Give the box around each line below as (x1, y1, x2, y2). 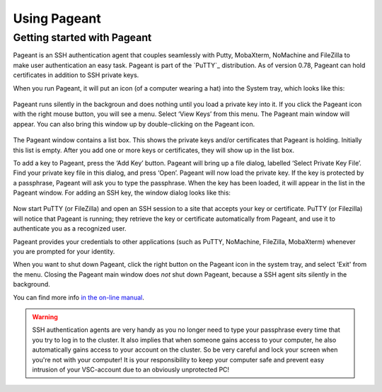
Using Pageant (13, 11, 102, 26)
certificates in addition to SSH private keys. (13, 71, 139, 79)
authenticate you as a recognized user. (13, 224, 127, 233)
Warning (32, 312, 58, 321)
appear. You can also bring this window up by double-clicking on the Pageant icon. (13, 120, 255, 128)
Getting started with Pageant (13, 31, 152, 44)
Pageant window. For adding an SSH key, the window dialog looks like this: (13, 188, 231, 197)
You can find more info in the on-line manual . (13, 293, 144, 301)
